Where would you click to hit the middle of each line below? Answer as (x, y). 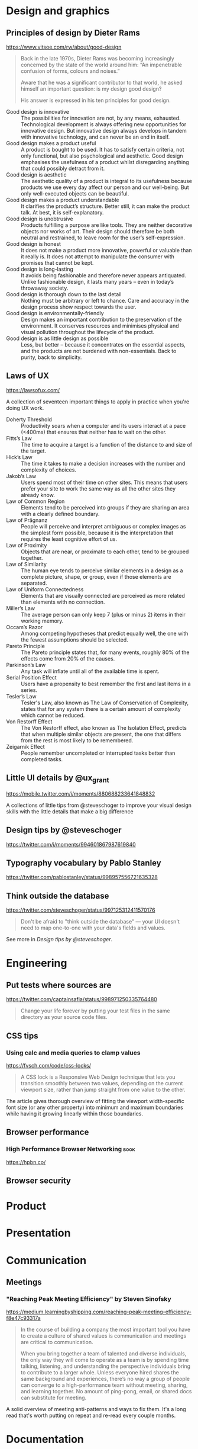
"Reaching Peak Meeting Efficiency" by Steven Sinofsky (89, 1299)
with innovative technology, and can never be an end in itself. (95, 137)
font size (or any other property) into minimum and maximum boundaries (95, 1107)
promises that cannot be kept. (57, 263)
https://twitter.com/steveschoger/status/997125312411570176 (81, 910)
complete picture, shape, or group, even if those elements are (96, 576)
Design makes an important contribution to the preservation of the (101, 319)
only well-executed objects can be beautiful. (75, 193)
